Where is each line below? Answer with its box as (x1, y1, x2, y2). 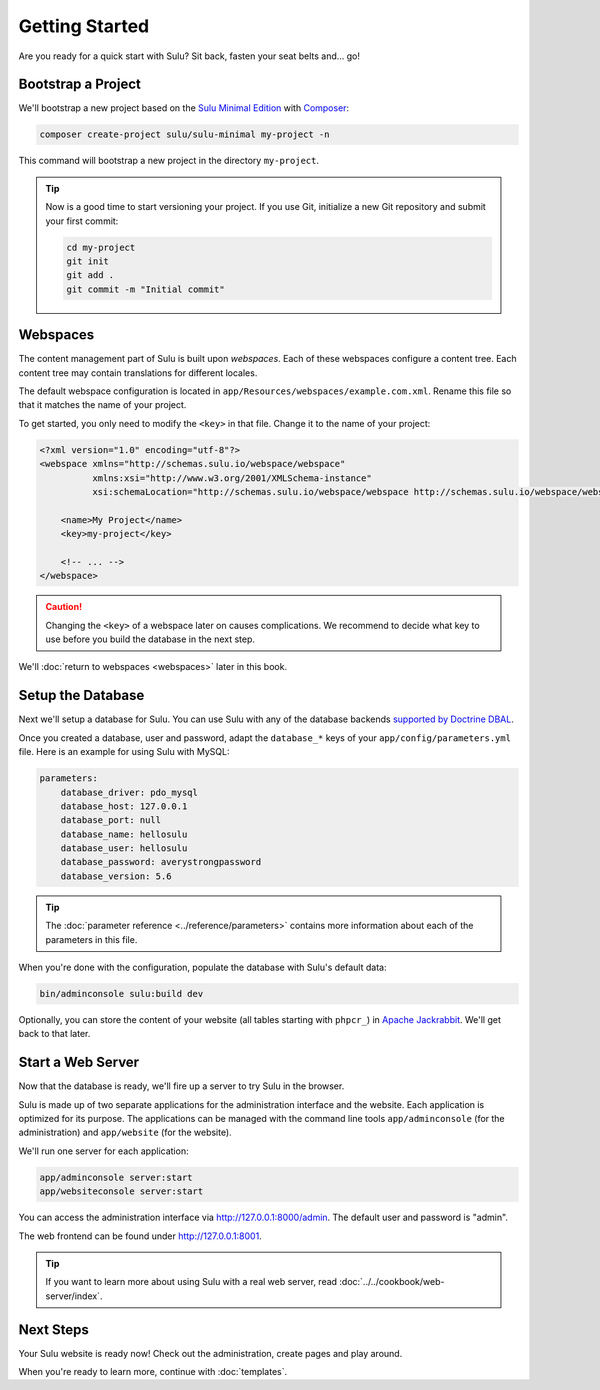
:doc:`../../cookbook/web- (339, 1276, 445, 1288)
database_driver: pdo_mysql (60, 786, 199, 798)
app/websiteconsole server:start (39, 1186, 204, 1197)
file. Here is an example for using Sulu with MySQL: (18, 746, 230, 758)
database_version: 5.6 (60, 870, 172, 882)
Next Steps (18, 1321, 89, 1338)
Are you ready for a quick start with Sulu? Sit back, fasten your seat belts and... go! (18, 50, 360, 62)
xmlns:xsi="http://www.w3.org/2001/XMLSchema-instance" (91, 472, 372, 484)
